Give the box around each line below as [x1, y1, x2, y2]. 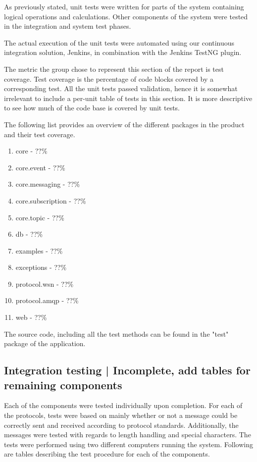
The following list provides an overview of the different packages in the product [4, 119, 245, 129]
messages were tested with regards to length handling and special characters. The [4, 429, 251, 440]
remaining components [4, 377, 122, 392]
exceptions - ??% [15, 262, 67, 272]
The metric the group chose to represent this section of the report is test [4, 63, 224, 74]
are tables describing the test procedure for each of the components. [4, 449, 210, 459]
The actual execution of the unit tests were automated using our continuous [4, 37, 235, 48]
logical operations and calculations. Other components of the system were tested [4, 11, 248, 21]
